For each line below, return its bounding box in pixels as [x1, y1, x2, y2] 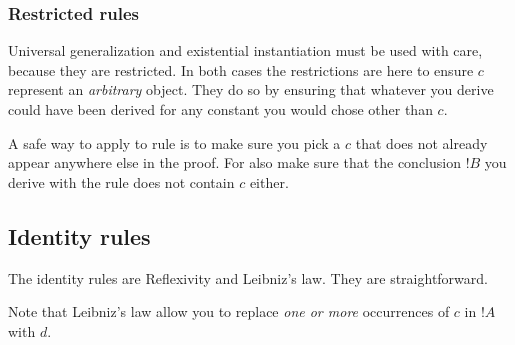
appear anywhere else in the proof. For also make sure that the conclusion [8, 152, 461, 173]
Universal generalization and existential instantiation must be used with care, [8, 40, 483, 61]
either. [249, 171, 289, 192]
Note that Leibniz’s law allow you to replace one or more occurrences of [8, 301, 450, 322]
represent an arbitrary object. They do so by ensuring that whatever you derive [8, 79, 494, 100]
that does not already [355, 132, 488, 153]
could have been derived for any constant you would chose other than [8, 99, 433, 119]
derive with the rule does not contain [8, 171, 235, 192]
